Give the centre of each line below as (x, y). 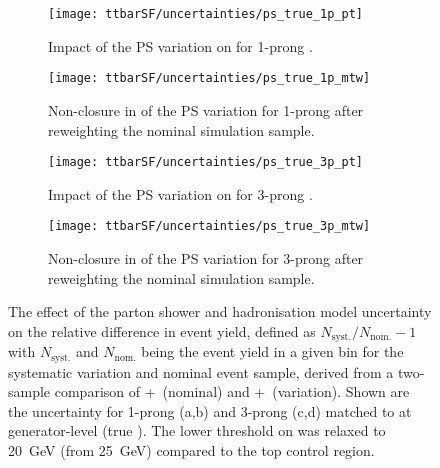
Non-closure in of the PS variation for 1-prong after (206, 109)
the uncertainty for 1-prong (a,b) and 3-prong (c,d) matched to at (210, 410)
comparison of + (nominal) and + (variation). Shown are (232, 391)
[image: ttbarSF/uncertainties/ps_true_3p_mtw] (209, 226)
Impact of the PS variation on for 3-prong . (180, 193)
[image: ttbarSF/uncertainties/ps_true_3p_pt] (205, 162)
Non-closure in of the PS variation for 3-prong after (206, 258)
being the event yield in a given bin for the (272, 351)
